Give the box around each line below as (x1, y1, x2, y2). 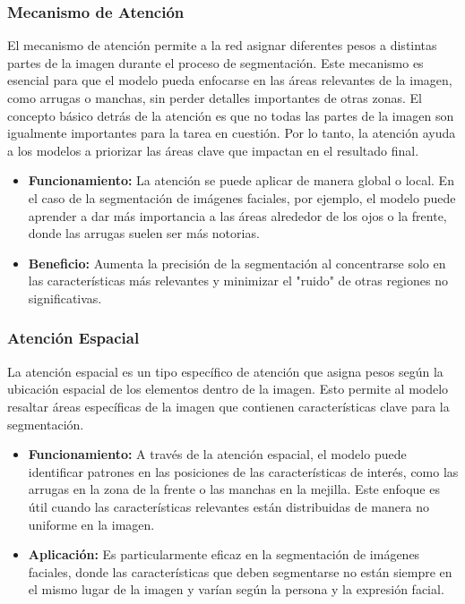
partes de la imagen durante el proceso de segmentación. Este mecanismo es (7, 53, 424, 72)
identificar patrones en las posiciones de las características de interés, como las (28, 462, 459, 481)
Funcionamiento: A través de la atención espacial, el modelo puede (28, 445, 407, 464)
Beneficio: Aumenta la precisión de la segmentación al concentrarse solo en (28, 253, 446, 272)
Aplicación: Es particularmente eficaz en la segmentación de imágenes (28, 545, 420, 564)
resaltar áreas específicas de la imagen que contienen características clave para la (7, 396, 450, 415)
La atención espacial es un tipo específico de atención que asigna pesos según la (7, 362, 443, 380)
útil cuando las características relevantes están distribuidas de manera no (28, 497, 429, 515)
